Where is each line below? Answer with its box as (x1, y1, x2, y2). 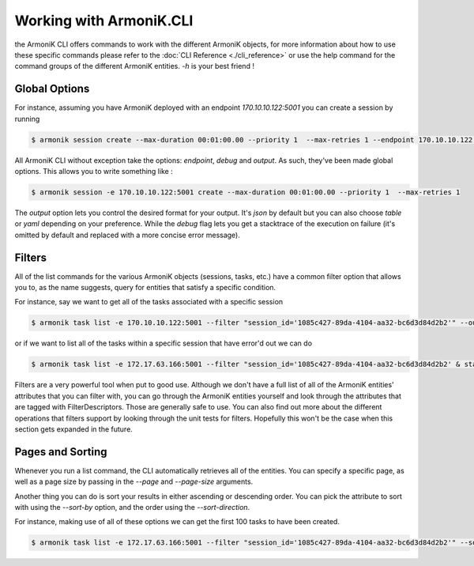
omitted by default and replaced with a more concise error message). (14, 230, 241, 240)
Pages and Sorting (14, 445, 107, 458)
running (14, 114, 40, 123)
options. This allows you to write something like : (14, 166, 173, 175)
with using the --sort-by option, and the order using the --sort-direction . (14, 503, 250, 511)
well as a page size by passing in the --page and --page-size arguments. (14, 477, 254, 486)
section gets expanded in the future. (14, 424, 134, 434)
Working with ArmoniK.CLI (14, 12, 194, 29)
